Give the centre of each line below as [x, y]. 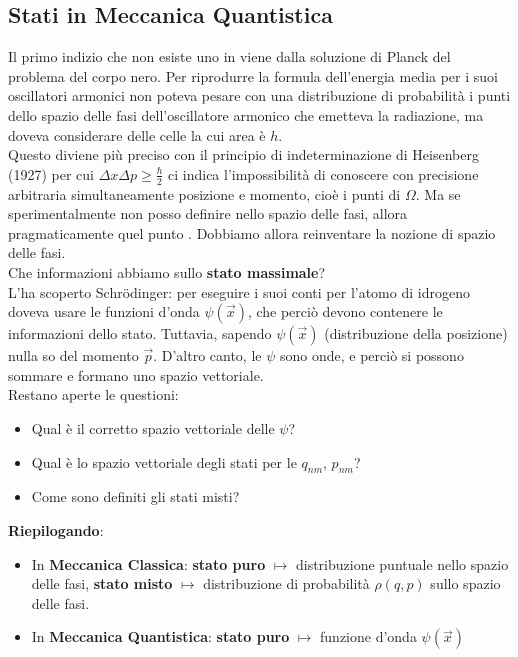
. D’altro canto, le [207, 355]
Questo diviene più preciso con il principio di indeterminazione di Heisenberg [243, 154]
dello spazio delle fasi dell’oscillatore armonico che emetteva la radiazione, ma [246, 114]
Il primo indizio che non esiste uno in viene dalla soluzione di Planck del [229, 56]
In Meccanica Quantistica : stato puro [160, 636]
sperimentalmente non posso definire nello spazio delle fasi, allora [208, 213]
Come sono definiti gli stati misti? [135, 496]
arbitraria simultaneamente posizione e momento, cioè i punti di [204, 193]
